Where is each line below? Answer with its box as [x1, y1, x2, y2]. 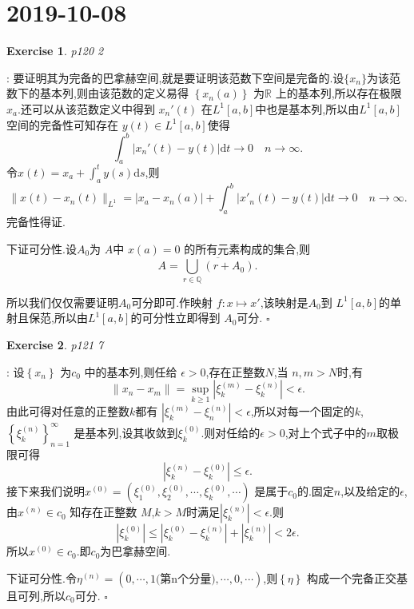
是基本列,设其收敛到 [74, 424, 178, 440]
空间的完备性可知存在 [6, 116, 118, 133]
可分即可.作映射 [131, 293, 213, 310]
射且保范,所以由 [6, 309, 88, 326]
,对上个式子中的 [285, 424, 367, 440]
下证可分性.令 [6, 569, 77, 586]
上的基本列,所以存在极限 [275, 85, 402, 101]
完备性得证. [6, 213, 66, 229]
